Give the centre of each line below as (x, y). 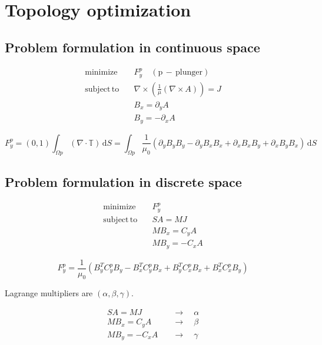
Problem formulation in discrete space (123, 181)
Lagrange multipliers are (49, 293)
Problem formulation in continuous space (132, 47)
